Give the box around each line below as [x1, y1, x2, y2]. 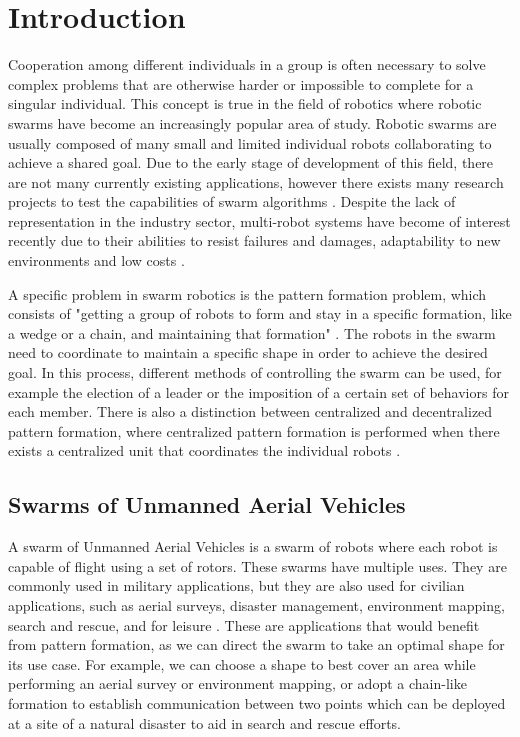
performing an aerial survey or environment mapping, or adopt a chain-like [8, 673, 467, 694]
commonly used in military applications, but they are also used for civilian [8, 575, 465, 596]
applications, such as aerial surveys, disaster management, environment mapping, [8, 594, 505, 615]
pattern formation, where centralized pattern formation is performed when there [8, 420, 500, 441]
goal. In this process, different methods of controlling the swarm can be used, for [8, 362, 502, 383]
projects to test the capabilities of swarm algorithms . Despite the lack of [8, 191, 456, 212]
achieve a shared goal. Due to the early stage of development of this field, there [8, 152, 494, 173]
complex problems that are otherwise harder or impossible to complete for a [8, 73, 474, 94]
